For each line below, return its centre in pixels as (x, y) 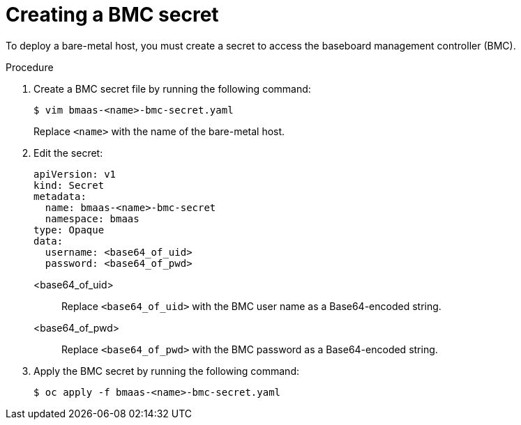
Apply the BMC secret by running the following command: (166, 371)
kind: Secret (69, 185)
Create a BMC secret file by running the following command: (172, 88)
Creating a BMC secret (112, 15)
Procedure (30, 67)
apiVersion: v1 (75, 174)
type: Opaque (69, 230)
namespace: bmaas (92, 218)
